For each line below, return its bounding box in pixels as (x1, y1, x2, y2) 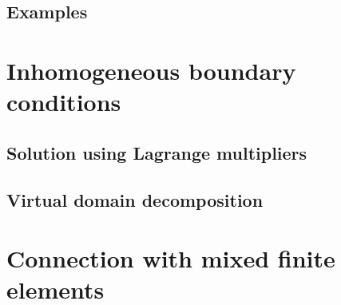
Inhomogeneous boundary (6, 53, 296, 86)
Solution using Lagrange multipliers (6, 140, 307, 164)
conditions (6, 85, 121, 118)
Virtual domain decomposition (6, 187, 264, 212)
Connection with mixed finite (6, 242, 335, 275)
